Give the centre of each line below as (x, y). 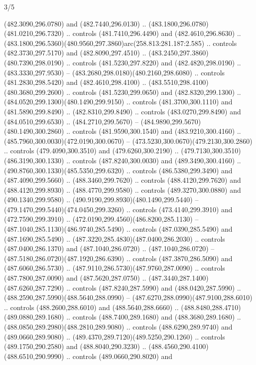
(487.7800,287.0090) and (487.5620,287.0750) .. (75, 278)
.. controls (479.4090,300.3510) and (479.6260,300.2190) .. (91, 151)
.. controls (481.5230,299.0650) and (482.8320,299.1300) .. (154, 92)
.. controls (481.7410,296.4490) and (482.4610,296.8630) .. (154, 33)
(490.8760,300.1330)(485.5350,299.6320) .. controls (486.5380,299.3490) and (118, 170)
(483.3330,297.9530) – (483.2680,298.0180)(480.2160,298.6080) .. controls (115, 72)
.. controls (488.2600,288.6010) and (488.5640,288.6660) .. (91, 307)
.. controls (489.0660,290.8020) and (120, 356)
